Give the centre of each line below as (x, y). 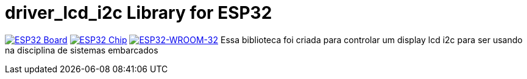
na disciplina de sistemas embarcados (82, 50)
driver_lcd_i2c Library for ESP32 (139, 13)
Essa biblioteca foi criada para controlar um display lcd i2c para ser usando (371, 39)
